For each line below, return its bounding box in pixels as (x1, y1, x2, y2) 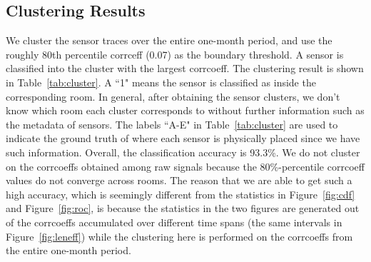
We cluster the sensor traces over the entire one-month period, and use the (6, 33, 332, 48)
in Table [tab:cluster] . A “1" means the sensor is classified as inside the (6, 74, 316, 89)
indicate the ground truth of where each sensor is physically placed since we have (6, 131, 360, 146)
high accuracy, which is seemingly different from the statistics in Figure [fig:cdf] (6, 186, 355, 201)
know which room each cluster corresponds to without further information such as (6, 103, 365, 118)
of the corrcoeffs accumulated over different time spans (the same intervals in (6, 214, 342, 229)
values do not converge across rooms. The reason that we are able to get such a (6, 173, 352, 188)
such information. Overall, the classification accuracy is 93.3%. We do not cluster (6, 144, 360, 159)
